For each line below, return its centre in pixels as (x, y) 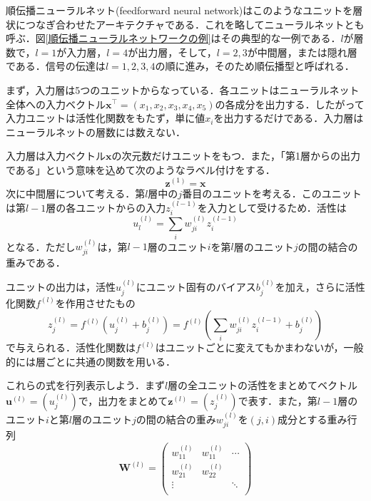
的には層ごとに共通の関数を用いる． (91, 361)
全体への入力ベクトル (56, 104)
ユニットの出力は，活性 (61, 287)
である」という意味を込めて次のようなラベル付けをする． (141, 169)
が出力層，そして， (172, 52)
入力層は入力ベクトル (56, 156)
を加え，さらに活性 (320, 287)
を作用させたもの (95, 303)
